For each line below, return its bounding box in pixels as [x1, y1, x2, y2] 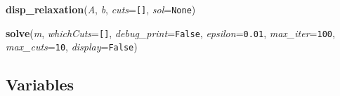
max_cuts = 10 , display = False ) [6, 39, 138, 54]
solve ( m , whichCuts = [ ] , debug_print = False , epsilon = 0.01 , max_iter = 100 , [6, 25, 335, 40]
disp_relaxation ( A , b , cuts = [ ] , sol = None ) [6, 2, 196, 16]
